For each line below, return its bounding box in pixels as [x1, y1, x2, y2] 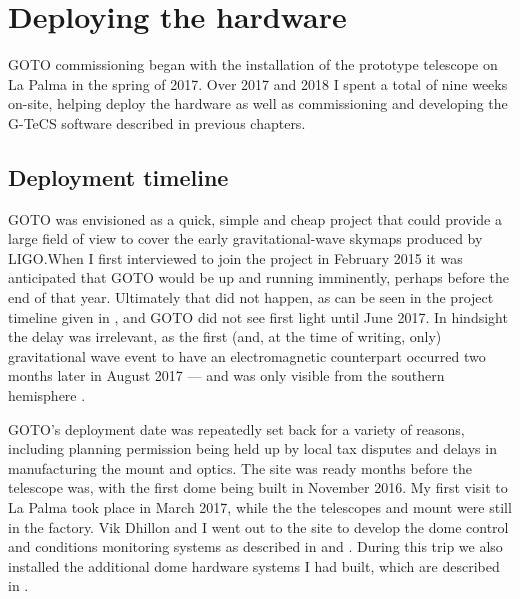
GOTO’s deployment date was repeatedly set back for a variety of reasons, [8, 418, 465, 439]
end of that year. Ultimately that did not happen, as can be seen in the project [8, 287, 494, 308]
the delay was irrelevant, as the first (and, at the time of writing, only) [8, 326, 442, 347]
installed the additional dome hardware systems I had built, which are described [8, 555, 500, 576]
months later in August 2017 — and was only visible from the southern [8, 365, 445, 386]
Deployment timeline [8, 161, 229, 192]
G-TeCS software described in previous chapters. [8, 112, 306, 133]
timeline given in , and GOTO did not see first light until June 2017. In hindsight [8, 306, 508, 327]
